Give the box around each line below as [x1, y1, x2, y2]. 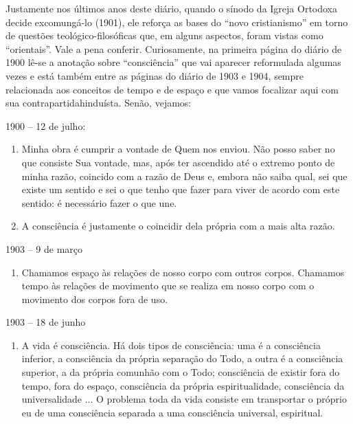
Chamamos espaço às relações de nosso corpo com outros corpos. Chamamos [21, 265, 345, 279]
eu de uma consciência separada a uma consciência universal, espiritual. [21, 405, 323, 419]
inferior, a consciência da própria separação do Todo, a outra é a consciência [21, 351, 343, 366]
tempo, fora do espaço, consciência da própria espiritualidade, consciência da [21, 378, 345, 392]
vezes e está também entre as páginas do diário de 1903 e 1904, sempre [5, 68, 304, 82]
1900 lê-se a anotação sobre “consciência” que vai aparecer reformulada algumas [5, 55, 341, 69]
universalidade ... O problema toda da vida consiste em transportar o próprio [21, 392, 347, 406]
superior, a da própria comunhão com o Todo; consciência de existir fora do [21, 365, 340, 379]
